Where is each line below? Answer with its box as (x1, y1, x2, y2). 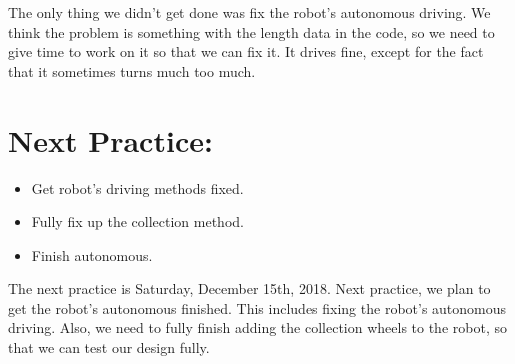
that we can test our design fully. (8, 337, 210, 358)
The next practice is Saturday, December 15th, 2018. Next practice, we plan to (8, 278, 491, 299)
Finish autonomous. (31, 244, 153, 265)
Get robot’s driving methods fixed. (31, 177, 244, 198)
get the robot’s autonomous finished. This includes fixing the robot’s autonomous (8, 297, 507, 318)
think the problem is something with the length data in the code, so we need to (8, 21, 495, 42)
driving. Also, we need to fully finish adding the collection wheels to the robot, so (8, 317, 507, 338)
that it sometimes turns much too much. (8, 60, 256, 81)
